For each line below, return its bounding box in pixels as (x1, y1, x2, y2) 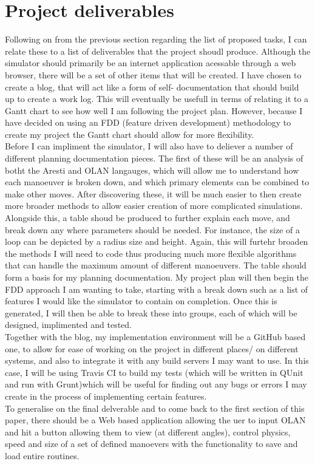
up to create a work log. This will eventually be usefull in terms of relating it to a (5, 92, 309, 105)
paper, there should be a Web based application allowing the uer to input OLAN (5, 414, 306, 426)
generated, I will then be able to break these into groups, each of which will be (5, 306, 297, 319)
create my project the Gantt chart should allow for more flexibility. (5, 128, 254, 140)
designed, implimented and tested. (5, 318, 132, 331)
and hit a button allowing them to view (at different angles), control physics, (5, 425, 291, 438)
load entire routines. (5, 449, 80, 462)
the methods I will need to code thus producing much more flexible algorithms (5, 247, 297, 259)
